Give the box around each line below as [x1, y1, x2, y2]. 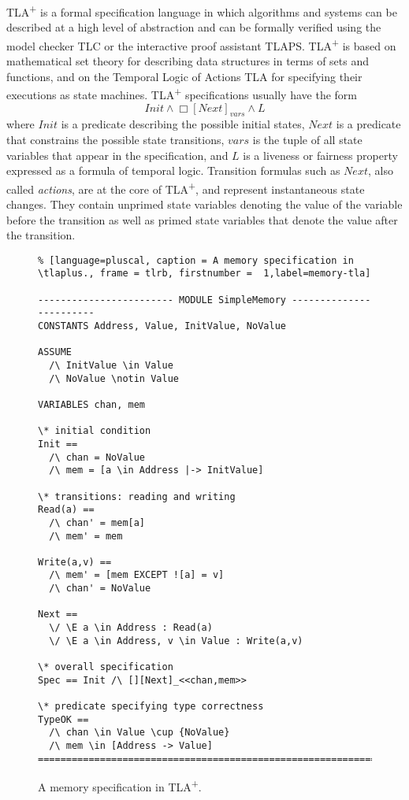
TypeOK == [38, 713, 89, 725]
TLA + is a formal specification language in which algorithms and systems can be [6, 2, 397, 20]
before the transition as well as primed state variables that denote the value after [6, 211, 398, 228]
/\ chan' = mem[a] [49, 517, 146, 528]
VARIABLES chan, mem [38, 398, 146, 410]
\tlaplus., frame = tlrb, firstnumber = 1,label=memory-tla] [38, 268, 371, 280]
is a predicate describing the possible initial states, [61, 116, 305, 132]
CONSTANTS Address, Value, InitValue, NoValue [38, 320, 286, 332]
